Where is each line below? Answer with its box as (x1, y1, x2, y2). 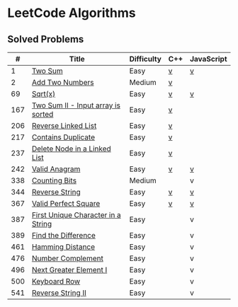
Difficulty (129, 54, 161, 64)
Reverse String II (31, 288, 87, 298)
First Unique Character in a (31, 210, 122, 220)
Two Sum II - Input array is (31, 100, 120, 110)
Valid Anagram (31, 164, 81, 174)
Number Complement (31, 253, 104, 263)
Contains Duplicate (31, 132, 96, 142)
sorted (31, 110, 54, 119)
